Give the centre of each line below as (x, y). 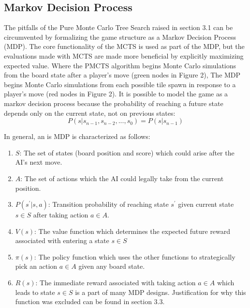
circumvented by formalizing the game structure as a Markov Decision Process (120, 37)
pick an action (36, 266)
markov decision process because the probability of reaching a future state (114, 103)
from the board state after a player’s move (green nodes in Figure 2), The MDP (122, 75)
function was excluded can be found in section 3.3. (90, 301)
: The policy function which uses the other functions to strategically (135, 256)
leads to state (35, 292)
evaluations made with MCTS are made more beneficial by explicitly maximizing (124, 55)
